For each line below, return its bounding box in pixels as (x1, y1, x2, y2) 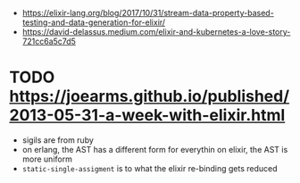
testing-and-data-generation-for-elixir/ (21, 17, 166, 28)
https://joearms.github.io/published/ (9, 87, 290, 106)
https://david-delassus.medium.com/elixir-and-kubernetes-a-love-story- (21, 27, 291, 37)
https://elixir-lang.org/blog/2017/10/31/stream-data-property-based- (21, 8, 274, 18)
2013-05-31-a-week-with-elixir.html (9, 105, 286, 126)
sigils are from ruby (21, 134, 94, 146)
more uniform (21, 154, 73, 164)
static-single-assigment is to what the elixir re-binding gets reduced (21, 162, 279, 173)
